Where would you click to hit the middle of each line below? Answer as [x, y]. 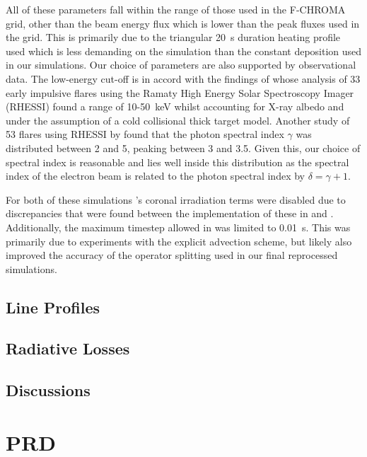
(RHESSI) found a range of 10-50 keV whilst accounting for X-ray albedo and [175, 106]
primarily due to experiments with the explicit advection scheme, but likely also [179, 241]
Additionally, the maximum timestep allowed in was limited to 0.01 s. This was [178, 227]
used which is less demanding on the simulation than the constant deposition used [184, 51]
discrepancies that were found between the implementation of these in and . [170, 213]
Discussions [48, 390]
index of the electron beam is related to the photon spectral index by [155, 176]
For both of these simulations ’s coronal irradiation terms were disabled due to [176, 199]
